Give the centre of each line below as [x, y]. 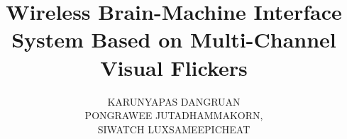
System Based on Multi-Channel [174, 39]
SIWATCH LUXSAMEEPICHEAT [174, 129]
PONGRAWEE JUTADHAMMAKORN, [174, 115]
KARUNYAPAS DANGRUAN [174, 101]
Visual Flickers [174, 67]
